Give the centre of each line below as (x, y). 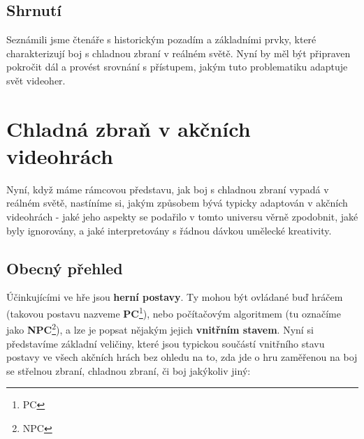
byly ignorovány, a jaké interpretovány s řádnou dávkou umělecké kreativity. (169, 230)
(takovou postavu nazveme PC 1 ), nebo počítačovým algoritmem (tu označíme (174, 312)
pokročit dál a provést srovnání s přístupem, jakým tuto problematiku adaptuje (177, 67)
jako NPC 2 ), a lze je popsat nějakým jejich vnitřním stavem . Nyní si (160, 328)
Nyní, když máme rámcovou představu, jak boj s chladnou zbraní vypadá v (168, 189)
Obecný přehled (65, 268)
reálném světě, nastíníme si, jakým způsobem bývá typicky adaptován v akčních (177, 203)
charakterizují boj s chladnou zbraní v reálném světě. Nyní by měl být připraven (179, 53)
